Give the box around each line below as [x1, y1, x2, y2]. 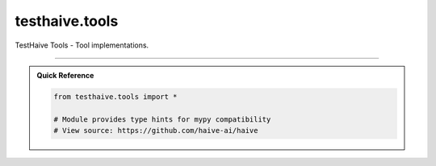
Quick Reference [36, 70, 94, 80]
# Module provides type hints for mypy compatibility [53, 114, 271, 124]
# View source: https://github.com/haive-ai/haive [53, 126, 258, 135]
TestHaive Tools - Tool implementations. [15, 40, 149, 50]
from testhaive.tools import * [53, 92, 178, 101]
